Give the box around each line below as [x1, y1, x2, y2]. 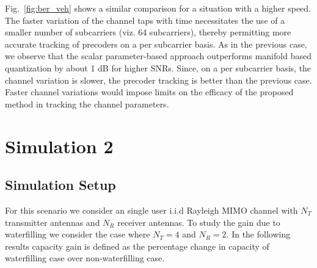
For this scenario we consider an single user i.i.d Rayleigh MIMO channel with [5, 203, 298, 216]
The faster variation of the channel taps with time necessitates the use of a [5, 13, 285, 26]
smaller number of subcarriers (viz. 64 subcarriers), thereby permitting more [5, 26, 291, 38]
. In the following [226, 228, 291, 241]
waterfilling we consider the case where [5, 228, 150, 241]
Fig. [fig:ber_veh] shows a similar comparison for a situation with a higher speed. [5, 2, 312, 14]
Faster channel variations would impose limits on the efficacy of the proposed [5, 85, 294, 98]
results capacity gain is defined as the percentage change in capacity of [5, 239, 269, 252]
